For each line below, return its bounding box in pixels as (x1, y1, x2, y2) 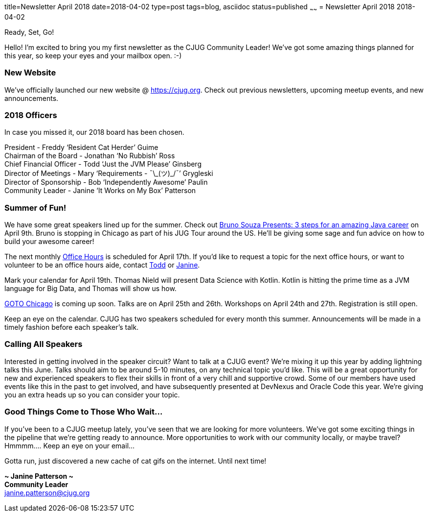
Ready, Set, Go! (4, 27, 54, 36)
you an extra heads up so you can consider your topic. (4, 390, 180, 399)
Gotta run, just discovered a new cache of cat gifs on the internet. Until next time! (4, 456, 267, 465)
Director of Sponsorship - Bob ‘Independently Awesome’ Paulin (4, 178, 208, 187)
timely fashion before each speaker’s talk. (4, 323, 139, 332)
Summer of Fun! (4, 202, 67, 213)
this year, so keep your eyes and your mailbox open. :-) (4, 51, 182, 60)
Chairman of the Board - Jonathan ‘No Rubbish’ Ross (4, 151, 175, 160)
